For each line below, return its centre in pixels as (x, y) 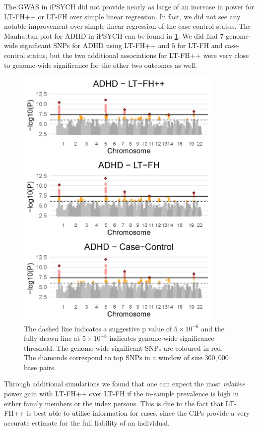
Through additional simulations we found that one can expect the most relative (125, 384)
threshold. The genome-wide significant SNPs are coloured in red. (124, 348)
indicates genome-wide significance (162, 338)
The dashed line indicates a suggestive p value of (98, 328)
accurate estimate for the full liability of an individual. (87, 422)
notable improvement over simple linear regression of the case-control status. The (128, 26)
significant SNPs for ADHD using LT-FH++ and (95, 45)
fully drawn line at (52, 338)
